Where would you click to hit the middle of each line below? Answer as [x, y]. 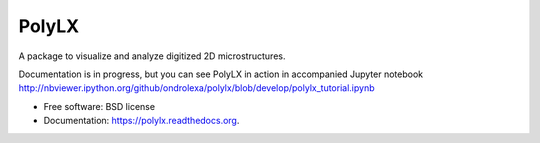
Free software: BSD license [99, 106]
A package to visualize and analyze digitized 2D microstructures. [152, 56]
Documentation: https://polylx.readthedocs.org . [141, 121]
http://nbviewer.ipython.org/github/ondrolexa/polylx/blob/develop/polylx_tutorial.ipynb [196, 88]
